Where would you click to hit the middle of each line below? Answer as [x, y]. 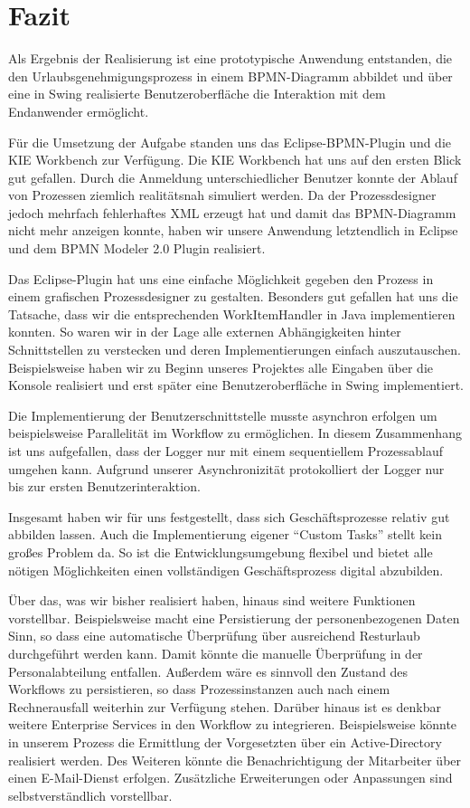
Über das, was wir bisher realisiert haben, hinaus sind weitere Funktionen [212, 600]
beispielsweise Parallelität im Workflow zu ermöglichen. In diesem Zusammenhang [235, 433]
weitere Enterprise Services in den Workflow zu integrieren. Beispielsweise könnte [233, 724]
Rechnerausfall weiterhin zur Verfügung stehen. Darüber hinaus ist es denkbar [225, 706]
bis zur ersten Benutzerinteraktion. [104, 486]
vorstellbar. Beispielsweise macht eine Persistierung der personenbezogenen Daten [234, 618]
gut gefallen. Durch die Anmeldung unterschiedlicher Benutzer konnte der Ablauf [233, 177]
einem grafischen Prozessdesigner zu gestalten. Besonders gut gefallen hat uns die [233, 296]
